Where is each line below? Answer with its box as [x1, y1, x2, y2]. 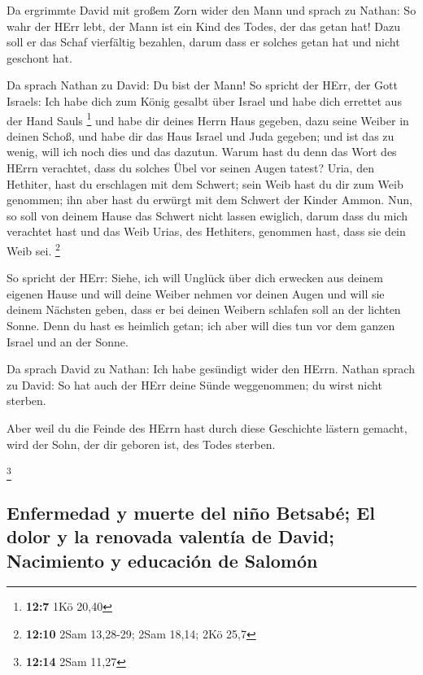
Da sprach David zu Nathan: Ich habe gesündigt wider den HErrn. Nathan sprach [7, 360, 415, 377]
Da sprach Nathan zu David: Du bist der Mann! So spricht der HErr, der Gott [7, 76, 398, 94]
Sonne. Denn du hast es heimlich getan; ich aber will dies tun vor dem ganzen [7, 317, 395, 333]
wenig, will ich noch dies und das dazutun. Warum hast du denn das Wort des [7, 143, 397, 160]
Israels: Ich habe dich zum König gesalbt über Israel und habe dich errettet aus [7, 92, 402, 109]
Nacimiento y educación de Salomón [7, 547, 318, 573]
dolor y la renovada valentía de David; [7, 524, 334, 549]
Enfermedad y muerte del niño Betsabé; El [7, 499, 375, 525]
